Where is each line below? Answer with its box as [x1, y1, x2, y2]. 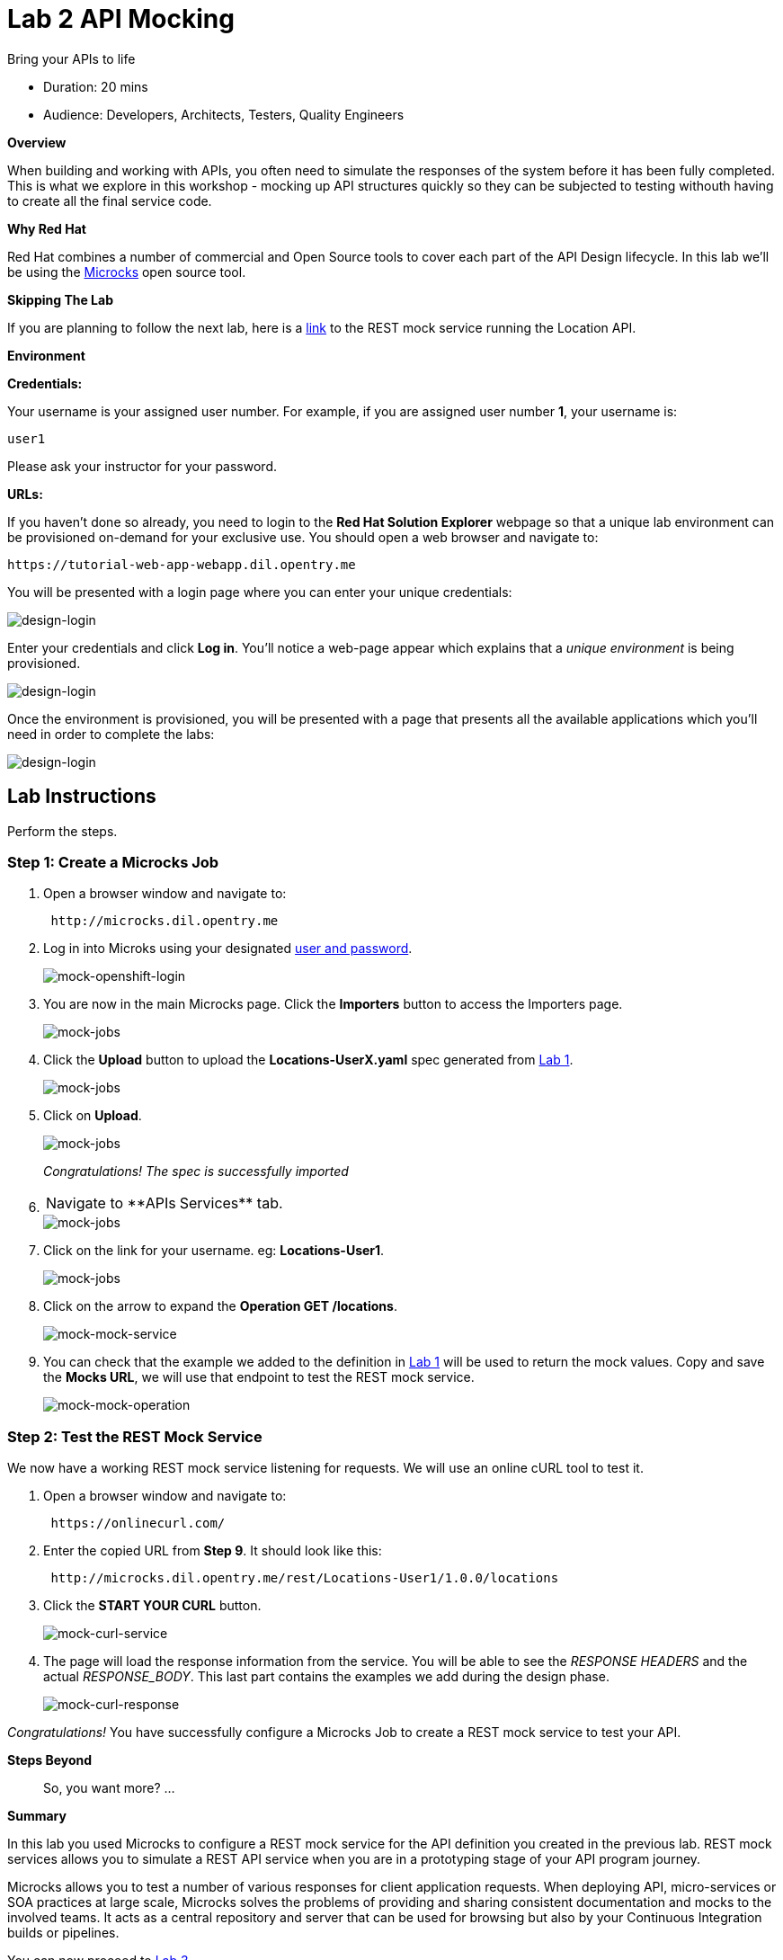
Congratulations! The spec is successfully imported [43, 1163, 349, 1180]
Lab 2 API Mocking [7, 4, 235, 34]
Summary [7, 1808, 67, 1824]
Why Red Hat [7, 220, 86, 236]
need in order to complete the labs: [7, 726, 215, 742]
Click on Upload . [43, 1108, 142, 1124]
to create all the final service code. [7, 192, 212, 209]
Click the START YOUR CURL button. [43, 1598, 262, 1614]
